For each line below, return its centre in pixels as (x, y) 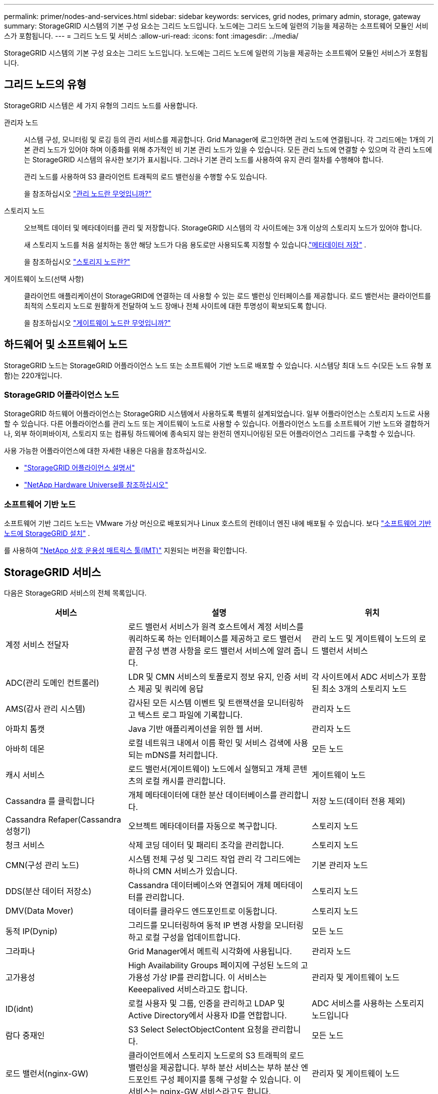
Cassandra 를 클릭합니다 (50, 801)
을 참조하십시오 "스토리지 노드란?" (77, 261)
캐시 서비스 (25, 775)
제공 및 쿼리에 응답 (170, 689)
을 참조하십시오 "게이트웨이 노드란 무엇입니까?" (97, 323)
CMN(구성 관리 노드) (42, 865)
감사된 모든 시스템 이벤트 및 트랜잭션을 (196, 703)
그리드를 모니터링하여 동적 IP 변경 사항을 (200, 925)
